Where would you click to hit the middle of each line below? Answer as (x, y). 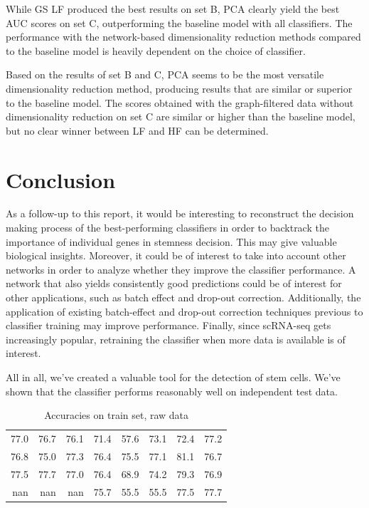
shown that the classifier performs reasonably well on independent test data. (172, 391)
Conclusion (61, 179)
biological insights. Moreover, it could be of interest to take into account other (176, 255)
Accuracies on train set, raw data (117, 415)
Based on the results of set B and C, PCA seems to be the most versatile (165, 74)
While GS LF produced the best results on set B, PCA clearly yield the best (173, 9)
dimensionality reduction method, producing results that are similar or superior (179, 88)
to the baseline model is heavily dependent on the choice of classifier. (156, 50)
